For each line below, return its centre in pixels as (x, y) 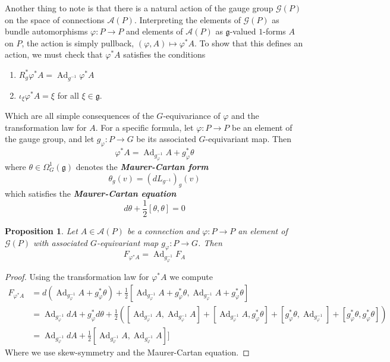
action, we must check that (54, 54)
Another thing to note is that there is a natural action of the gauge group (139, 8)
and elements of (154, 31)
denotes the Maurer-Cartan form (142, 166)
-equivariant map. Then (248, 139)
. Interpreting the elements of (187, 19)
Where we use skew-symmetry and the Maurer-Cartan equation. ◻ (127, 352)
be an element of (262, 127)
